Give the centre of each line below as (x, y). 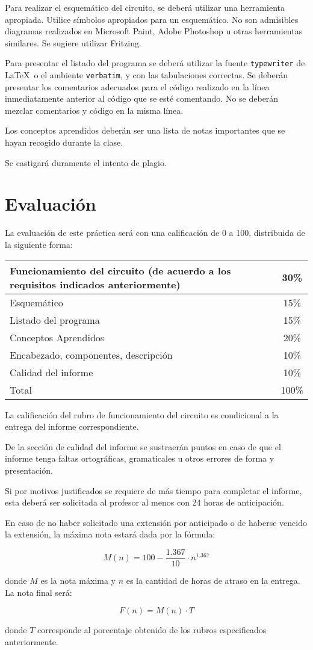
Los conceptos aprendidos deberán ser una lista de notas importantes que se (145, 130)
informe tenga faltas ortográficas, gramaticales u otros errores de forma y (140, 458)
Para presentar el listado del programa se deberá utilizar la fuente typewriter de (155, 63)
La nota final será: (39, 592)
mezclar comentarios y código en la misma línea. (94, 110)
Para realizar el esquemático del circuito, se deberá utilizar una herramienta (145, 7)
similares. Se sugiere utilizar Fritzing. (73, 42)
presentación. (29, 470)
